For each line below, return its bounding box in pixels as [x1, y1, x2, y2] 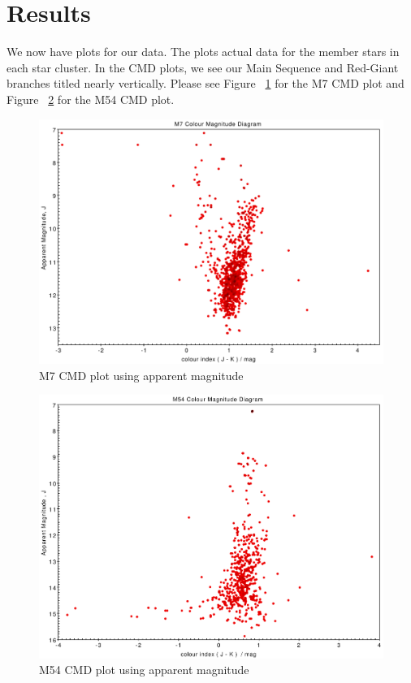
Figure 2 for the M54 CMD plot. [6, 90, 175, 107]
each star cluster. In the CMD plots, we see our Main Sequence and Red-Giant [6, 58, 399, 76]
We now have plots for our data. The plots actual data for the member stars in [6, 43, 400, 60]
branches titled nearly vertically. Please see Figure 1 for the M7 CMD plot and [6, 75, 405, 92]
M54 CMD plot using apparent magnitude [39, 661, 249, 678]
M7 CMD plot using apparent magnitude [39, 366, 244, 383]
